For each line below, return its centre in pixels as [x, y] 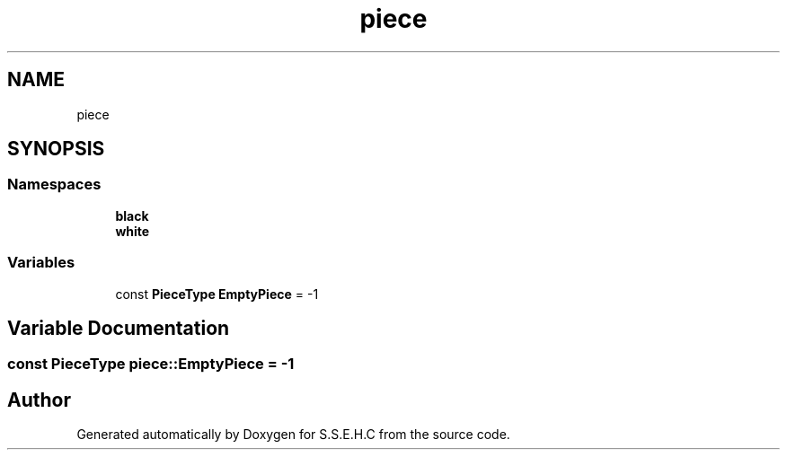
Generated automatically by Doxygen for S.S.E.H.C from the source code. [293, 435]
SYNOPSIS [56, 149]
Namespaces [54, 185]
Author [39, 400]
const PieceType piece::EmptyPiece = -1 [151, 364]
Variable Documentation [119, 328]
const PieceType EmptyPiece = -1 [217, 294]
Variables [41, 263]
